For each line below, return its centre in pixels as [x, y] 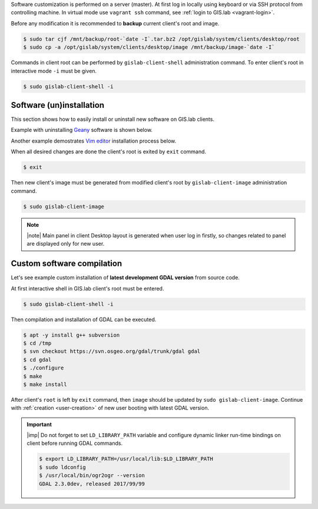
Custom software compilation [67, 264]
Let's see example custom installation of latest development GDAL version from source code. [125, 277]
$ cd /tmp [37, 343]
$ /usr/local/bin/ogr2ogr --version [92, 475]
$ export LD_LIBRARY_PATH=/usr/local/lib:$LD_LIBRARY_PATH [126, 459]
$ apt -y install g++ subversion [72, 335]
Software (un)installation [58, 105]
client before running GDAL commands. [75, 443]
